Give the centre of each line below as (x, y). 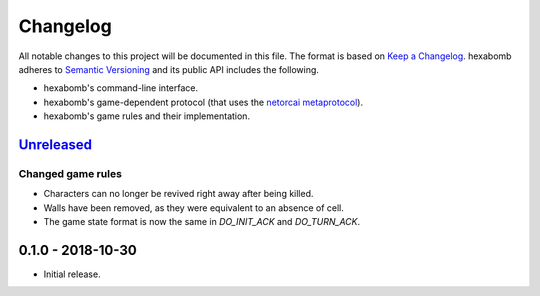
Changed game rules (70, 173)
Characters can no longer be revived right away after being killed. (178, 194)
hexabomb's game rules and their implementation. (146, 116)
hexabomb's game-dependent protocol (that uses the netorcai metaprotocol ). (203, 102)
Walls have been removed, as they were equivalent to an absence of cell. (194, 207)
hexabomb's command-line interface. (121, 88)
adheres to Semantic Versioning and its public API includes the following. (169, 69)
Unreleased (55, 144)
